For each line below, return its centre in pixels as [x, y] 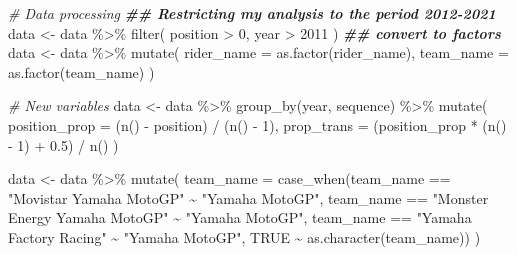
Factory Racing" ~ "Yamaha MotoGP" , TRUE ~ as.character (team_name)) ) [244, 236]
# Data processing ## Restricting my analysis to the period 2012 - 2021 [252, 13]
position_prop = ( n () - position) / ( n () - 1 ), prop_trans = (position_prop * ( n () [257, 124]
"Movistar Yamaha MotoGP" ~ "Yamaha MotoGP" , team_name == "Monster [248, 197]
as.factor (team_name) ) [81, 71]
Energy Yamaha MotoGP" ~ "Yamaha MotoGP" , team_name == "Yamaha [240, 217]
